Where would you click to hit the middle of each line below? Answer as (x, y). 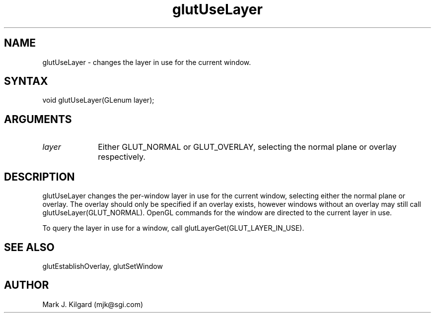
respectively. (122, 157)
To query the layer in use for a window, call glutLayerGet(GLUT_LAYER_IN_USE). (173, 228)
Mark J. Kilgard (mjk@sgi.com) (93, 304)
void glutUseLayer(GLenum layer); (98, 100)
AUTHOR (27, 285)
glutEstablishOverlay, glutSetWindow (103, 266)
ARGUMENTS (38, 119)
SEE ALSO (29, 247)
